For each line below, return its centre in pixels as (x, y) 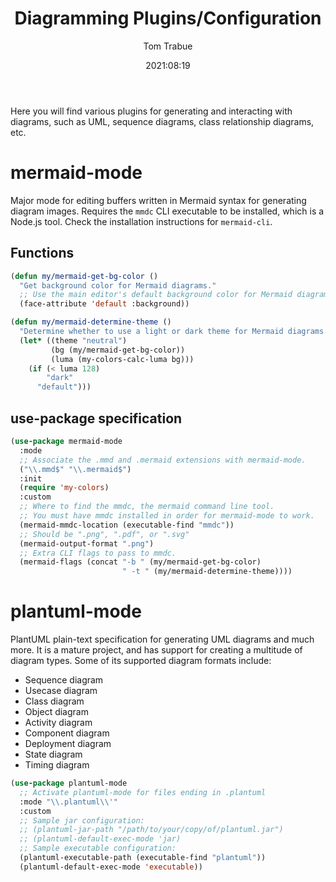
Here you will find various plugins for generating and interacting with (151, 111)
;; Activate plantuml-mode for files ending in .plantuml (143, 792)
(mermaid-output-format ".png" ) (87, 543)
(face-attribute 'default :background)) (104, 304)
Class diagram (54, 701)
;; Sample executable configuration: (98, 848)
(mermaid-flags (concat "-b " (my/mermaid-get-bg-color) (140, 562)
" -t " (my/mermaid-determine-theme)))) (207, 572)
